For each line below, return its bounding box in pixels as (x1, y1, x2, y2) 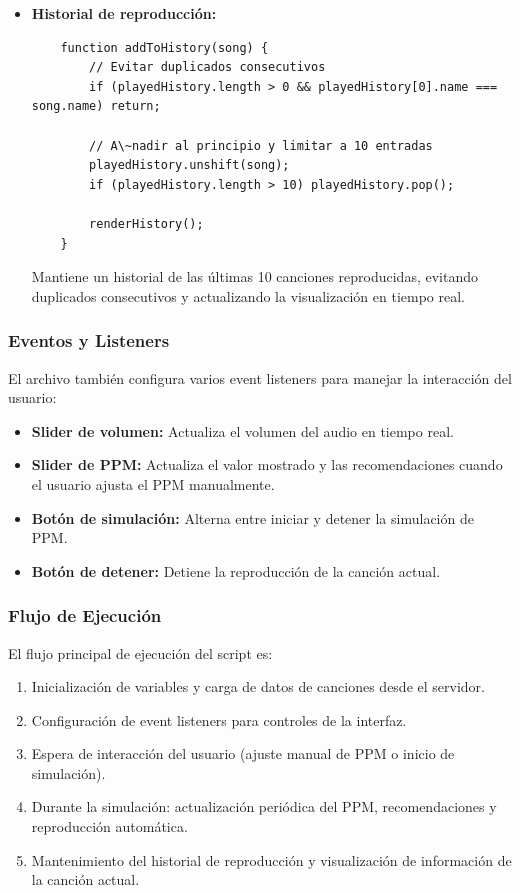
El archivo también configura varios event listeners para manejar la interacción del (8, 367, 512, 388)
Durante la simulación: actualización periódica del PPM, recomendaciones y (31, 796, 497, 817)
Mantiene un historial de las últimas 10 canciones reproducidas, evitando (31, 266, 478, 287)
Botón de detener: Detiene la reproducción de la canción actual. (31, 560, 441, 581)
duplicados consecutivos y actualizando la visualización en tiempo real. (31, 285, 465, 306)
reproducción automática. (31, 816, 188, 837)
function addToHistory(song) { (60, 40, 269, 55)
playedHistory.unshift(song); (89, 158, 290, 173)
